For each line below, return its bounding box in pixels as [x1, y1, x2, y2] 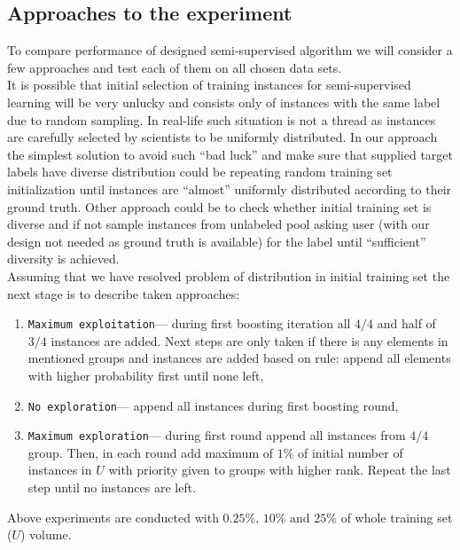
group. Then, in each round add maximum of [27, 443, 274, 461]
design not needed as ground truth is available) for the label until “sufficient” [7, 232, 426, 250]
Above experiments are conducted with [7, 507, 219, 526]
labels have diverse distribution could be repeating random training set [7, 162, 393, 181]
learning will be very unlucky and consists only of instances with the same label [7, 92, 441, 111]
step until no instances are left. [27, 478, 197, 497]
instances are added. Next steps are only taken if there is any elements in [51, 331, 448, 350]
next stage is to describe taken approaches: [7, 284, 240, 302]
